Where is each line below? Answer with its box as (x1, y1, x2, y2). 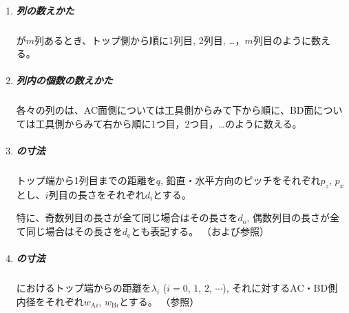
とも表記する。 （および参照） (131, 224, 269, 239)
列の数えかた (16, 3, 74, 17)
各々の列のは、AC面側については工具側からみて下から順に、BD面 (16, 103, 314, 117)
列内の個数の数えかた (16, 73, 113, 88)
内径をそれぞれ (16, 294, 84, 308)
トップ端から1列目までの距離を (16, 173, 156, 188)
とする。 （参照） (119, 294, 200, 308)
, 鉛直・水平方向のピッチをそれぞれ (160, 173, 321, 188)
